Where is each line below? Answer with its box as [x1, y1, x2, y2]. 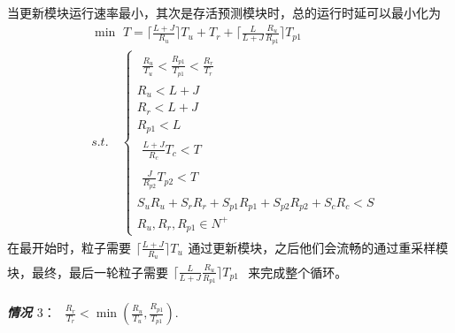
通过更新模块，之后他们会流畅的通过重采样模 [188, 238, 449, 257]
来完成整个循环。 [248, 263, 348, 282]
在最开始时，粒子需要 [7, 238, 131, 257]
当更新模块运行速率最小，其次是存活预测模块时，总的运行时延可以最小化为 [7, 4, 441, 21]
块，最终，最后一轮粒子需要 [7, 263, 168, 282]
